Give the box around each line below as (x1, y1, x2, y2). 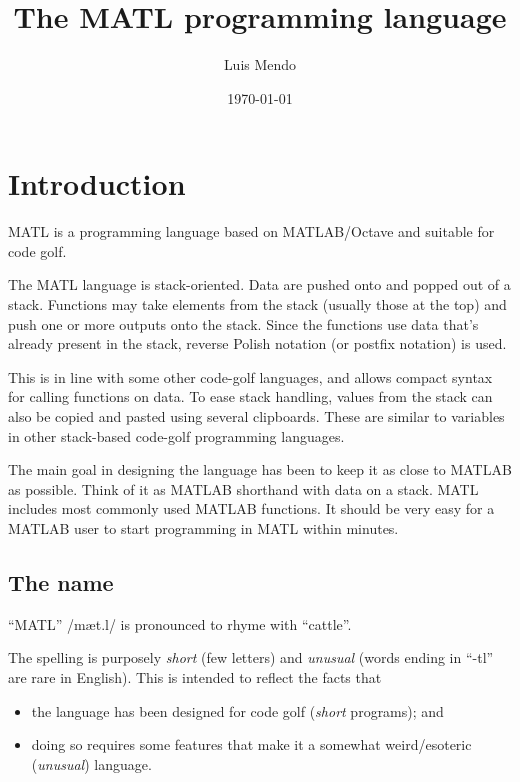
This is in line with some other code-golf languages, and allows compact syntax (8, 366, 493, 387)
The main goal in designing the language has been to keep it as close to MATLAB (8, 459, 512, 480)
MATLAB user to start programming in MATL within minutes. (8, 517, 399, 538)
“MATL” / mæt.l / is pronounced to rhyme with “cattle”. (8, 613, 352, 634)
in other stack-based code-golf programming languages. (8, 425, 345, 446)
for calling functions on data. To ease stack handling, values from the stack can (8, 386, 493, 407)
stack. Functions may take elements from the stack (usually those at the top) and (8, 294, 507, 315)
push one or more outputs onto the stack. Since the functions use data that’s (8, 313, 479, 334)
